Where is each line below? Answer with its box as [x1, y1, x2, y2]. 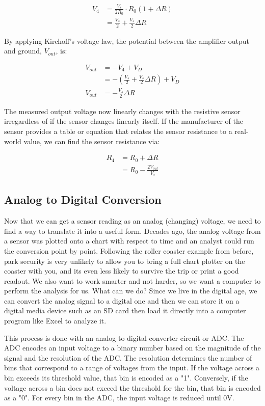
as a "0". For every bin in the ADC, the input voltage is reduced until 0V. [4, 392, 234, 403]
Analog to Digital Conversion [4, 192, 162, 207]
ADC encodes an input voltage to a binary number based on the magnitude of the [4, 342, 261, 353]
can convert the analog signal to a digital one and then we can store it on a [4, 295, 240, 306]
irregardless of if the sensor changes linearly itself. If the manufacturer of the [4, 116, 243, 126]
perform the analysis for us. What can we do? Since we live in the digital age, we [4, 285, 257, 296]
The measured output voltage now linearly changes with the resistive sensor [4, 105, 241, 116]
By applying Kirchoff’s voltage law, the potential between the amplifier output [4, 35, 250, 46]
